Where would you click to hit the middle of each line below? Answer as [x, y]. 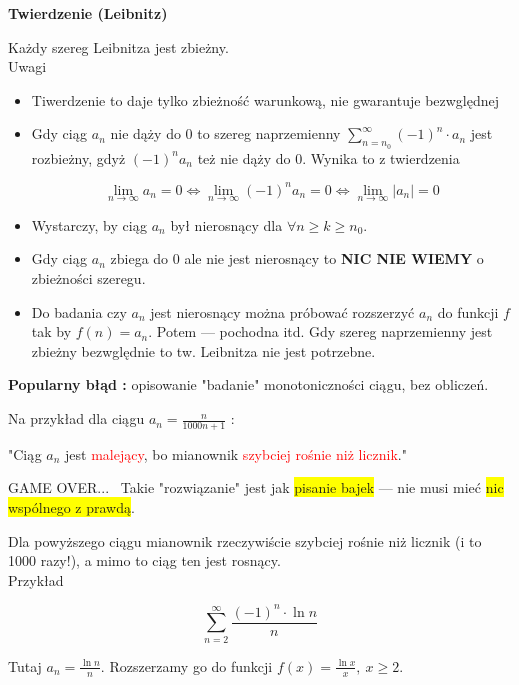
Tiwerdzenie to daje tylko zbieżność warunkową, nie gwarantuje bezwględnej [265, 99]
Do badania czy [79, 311]
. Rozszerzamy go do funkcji [186, 665]
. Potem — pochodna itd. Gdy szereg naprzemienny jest [320, 331]
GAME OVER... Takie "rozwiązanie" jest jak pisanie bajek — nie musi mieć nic [256, 487]
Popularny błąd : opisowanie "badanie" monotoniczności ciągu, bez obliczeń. [248, 384]
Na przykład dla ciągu [76, 418]
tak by [51, 331]
